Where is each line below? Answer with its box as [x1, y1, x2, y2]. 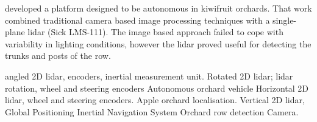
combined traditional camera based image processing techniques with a [5, 13, 270, 26]
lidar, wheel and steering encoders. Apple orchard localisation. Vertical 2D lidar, [5, 93, 305, 106]
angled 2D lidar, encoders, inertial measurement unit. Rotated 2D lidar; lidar [5, 69, 293, 82]
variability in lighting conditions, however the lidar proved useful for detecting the [5, 37, 312, 50]
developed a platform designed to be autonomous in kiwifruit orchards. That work [5, 2, 312, 14]
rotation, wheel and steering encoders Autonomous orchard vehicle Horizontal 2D [5, 81, 309, 94]
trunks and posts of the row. [5, 49, 111, 62]
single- [272, 13, 297, 26]
